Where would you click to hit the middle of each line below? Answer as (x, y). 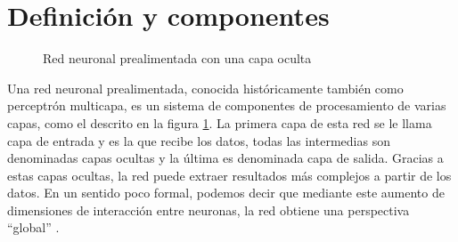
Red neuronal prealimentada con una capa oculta (177, 58)
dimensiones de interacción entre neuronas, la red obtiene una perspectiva (209, 210)
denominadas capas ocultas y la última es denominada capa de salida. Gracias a (225, 158)
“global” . (33, 227)
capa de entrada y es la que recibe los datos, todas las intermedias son (199, 140)
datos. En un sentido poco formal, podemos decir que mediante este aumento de (226, 193)
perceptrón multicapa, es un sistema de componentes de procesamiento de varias (227, 105)
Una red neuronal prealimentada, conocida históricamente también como (205, 88)
